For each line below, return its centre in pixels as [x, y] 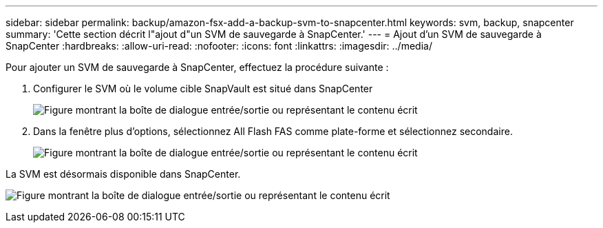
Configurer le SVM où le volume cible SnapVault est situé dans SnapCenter [203, 89]
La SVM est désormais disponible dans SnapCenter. [123, 174]
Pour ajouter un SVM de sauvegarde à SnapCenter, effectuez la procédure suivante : [197, 67]
